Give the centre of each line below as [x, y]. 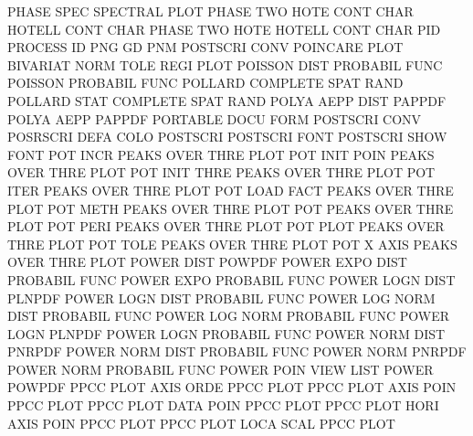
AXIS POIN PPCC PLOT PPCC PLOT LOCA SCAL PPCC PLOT [201, 423]
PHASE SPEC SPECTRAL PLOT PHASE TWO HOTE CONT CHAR [210, 11]
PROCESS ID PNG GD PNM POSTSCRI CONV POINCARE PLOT [205, 47]
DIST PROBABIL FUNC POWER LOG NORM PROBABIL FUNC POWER [229, 316]
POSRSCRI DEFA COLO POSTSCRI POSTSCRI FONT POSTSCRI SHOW [227, 137]
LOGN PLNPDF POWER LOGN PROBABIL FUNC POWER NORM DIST [226, 333]
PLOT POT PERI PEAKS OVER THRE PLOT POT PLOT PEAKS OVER [226, 226]
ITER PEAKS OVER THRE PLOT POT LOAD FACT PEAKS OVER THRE [231, 190]
